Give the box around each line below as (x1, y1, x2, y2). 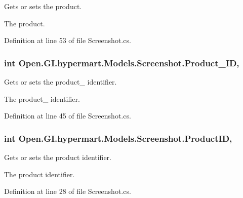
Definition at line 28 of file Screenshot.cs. (4, 186, 131, 196)
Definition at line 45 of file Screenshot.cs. (4, 110, 131, 121)
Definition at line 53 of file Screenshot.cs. (4, 35, 131, 46)
